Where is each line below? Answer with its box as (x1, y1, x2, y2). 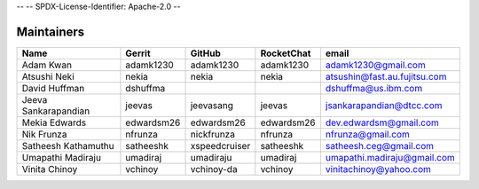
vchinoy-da (190, 162, 239, 175)
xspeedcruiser (190, 139, 251, 152)
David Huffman (21, 82, 85, 94)
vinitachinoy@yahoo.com (325, 162, 432, 175)
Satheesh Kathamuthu (21, 139, 114, 152)
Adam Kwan (21, 59, 73, 71)
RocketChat (260, 47, 311, 59)
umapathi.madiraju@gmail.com (325, 151, 456, 163)
